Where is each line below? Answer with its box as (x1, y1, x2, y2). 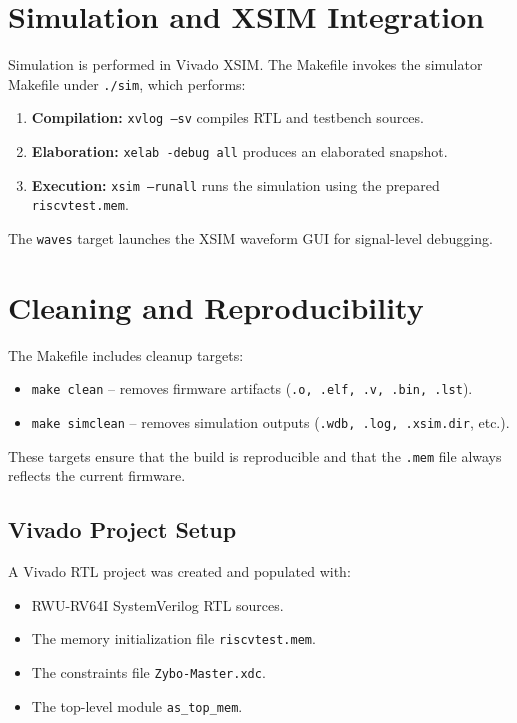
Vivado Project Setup (8, 514, 237, 545)
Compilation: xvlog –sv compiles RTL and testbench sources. (31, 107, 424, 128)
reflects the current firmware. (8, 465, 186, 486)
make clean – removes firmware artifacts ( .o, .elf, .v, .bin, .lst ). (31, 378, 473, 399)
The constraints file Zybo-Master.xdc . (31, 661, 266, 682)
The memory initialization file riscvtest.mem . (31, 628, 316, 649)
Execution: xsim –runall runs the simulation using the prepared (31, 174, 440, 195)
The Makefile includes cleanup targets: (8, 344, 244, 365)
